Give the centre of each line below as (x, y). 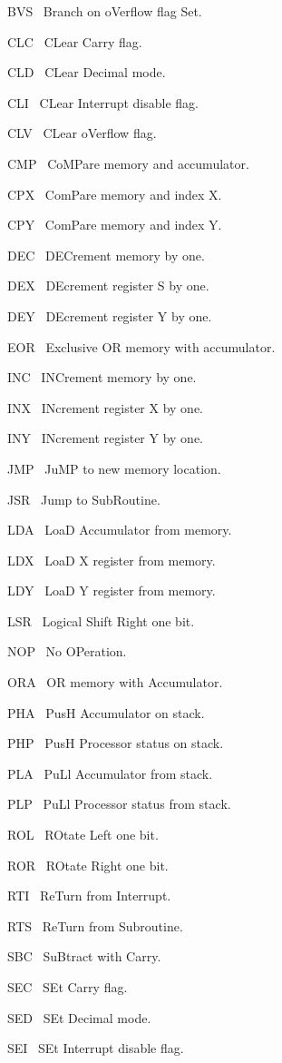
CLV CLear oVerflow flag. (82, 133)
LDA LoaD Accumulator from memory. (120, 530)
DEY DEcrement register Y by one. (110, 315)
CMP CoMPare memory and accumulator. (128, 163)
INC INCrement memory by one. (102, 377)
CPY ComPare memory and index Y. (115, 225)
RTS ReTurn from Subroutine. (95, 925)
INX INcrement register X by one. (105, 407)
